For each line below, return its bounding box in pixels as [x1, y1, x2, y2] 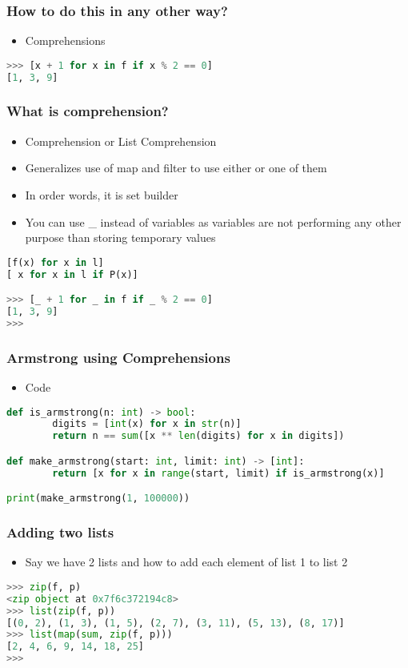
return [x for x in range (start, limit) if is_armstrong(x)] [52, 467, 385, 479]
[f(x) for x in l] [6, 256, 104, 268]
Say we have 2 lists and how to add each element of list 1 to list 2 [25, 553, 348, 570]
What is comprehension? [6, 101, 169, 121]
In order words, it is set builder [25, 186, 178, 203]
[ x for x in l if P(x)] [6, 268, 138, 280]
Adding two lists [6, 522, 114, 542]
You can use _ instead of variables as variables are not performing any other [25, 213, 402, 230]
